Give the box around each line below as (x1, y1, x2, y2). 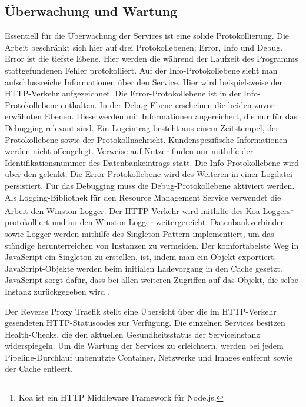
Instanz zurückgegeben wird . (5, 285, 111, 297)
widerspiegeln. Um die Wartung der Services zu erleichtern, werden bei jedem (5, 339, 284, 352)
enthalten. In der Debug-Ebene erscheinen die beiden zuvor (61, 98, 274, 111)
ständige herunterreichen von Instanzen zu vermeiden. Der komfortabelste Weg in (5, 239, 299, 251)
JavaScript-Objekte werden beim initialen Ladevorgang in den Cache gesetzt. (5, 262, 282, 274)
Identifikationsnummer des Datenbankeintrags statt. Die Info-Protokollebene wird (5, 156, 300, 168)
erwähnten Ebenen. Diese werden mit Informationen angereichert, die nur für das (5, 110, 298, 122)
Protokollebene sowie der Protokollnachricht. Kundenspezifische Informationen (5, 133, 288, 145)
